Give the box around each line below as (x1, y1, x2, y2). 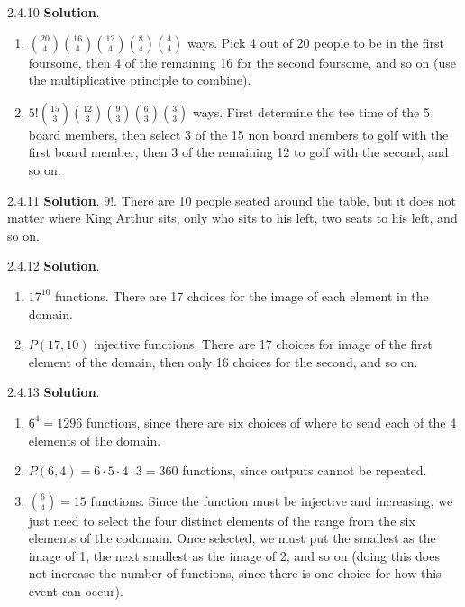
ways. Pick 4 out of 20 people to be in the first (187, 32, 445, 51)
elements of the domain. (28, 430, 161, 449)
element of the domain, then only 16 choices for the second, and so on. (28, 352, 418, 371)
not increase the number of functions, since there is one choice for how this (28, 564, 442, 583)
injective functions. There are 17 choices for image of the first (94, 335, 433, 354)
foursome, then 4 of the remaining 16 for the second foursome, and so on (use (28, 52, 456, 71)
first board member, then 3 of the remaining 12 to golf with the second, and (28, 143, 449, 161)
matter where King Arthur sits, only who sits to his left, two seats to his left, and (7, 208, 458, 227)
